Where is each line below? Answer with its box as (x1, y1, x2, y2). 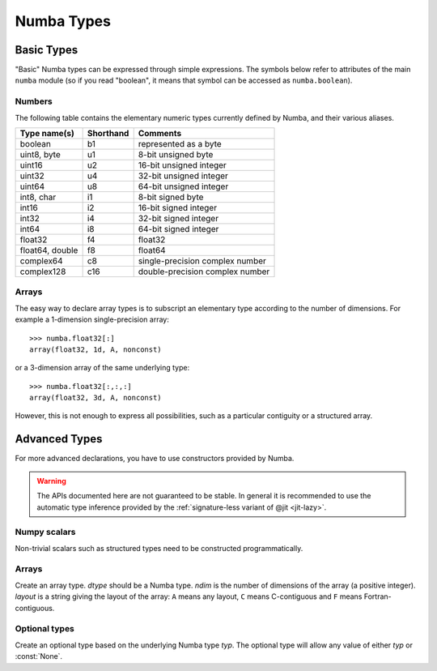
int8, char (19, 191, 57, 203)
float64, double (19, 244, 78, 255)
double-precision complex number (138, 266, 270, 277)
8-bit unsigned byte (138, 148, 214, 160)
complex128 (19, 266, 66, 277)
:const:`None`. (15, 652, 63, 661)
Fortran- (363, 592, 392, 601)
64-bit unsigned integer (138, 181, 229, 192)
